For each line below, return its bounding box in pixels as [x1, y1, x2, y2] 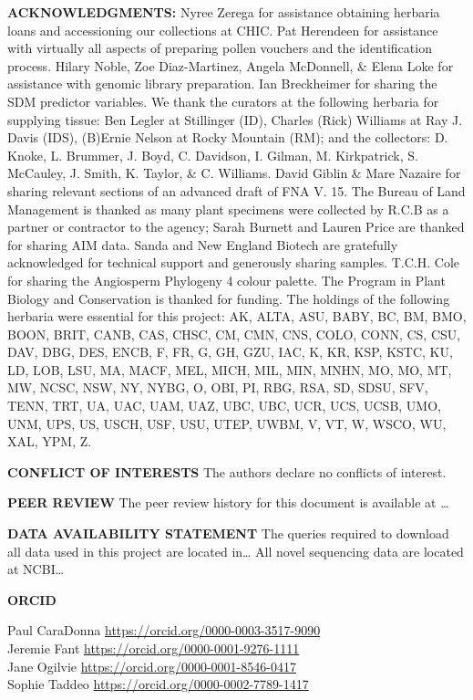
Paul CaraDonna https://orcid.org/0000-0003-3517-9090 [7, 621, 321, 640]
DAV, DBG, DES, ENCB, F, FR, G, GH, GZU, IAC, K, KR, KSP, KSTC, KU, [7, 342, 453, 361]
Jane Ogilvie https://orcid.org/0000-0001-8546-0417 [7, 656, 296, 675]
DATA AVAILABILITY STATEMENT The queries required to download [7, 524, 449, 543]
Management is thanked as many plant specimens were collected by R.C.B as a [7, 199, 449, 218]
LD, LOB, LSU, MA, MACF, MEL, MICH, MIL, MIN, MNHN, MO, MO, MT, [7, 360, 452, 379]
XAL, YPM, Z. [7, 432, 92, 451]
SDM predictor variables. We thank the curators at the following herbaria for [7, 91, 439, 110]
